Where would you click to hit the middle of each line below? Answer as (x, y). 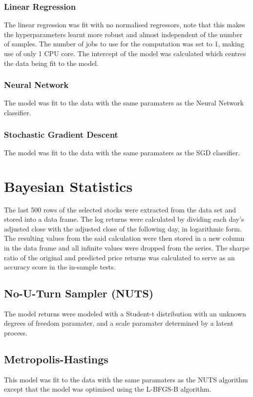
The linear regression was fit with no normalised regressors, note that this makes (125, 25)
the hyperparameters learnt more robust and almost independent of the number (123, 34)
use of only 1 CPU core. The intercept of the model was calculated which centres (125, 53)
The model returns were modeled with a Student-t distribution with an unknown (125, 313)
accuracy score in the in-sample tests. (60, 267)
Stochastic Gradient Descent (61, 134)
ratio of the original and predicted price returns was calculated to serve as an (119, 257)
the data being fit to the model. (51, 63)
